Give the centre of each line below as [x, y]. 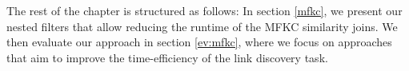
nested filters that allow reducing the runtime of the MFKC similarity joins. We [202, 26]
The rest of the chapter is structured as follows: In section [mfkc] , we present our [204, 10]
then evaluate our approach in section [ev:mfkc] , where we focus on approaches [199, 42]
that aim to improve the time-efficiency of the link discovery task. [167, 57]
